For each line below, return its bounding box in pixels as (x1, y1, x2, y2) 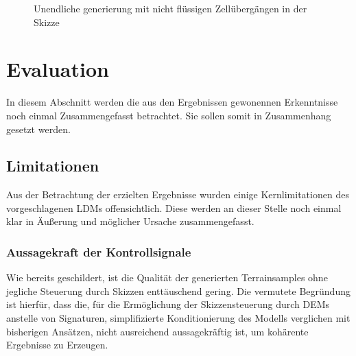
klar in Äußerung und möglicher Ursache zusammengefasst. (6, 214, 254, 228)
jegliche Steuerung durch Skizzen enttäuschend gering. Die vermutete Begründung (6, 283, 351, 298)
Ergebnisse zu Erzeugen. (6, 337, 108, 352)
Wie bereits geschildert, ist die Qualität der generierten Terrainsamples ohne (6, 270, 328, 285)
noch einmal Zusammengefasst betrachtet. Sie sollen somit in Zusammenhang (6, 108, 331, 122)
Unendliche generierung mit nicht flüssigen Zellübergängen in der (34, 1, 307, 15)
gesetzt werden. (6, 121, 71, 136)
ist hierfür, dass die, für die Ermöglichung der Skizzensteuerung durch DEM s (6, 297, 330, 311)
